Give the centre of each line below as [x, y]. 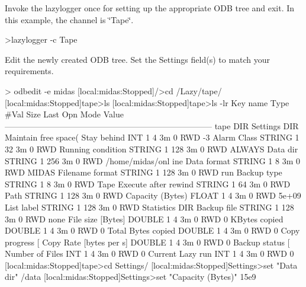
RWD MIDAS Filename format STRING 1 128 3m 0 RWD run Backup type [144, 172]
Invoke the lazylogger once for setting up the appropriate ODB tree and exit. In [150, 8]
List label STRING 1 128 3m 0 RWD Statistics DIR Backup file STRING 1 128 [149, 207]
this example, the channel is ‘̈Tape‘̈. [69, 19]
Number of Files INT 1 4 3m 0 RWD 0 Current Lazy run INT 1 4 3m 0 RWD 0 [149, 253]
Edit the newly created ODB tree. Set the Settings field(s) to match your [138, 59]
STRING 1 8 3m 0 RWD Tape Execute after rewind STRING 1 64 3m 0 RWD [148, 184]
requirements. [29, 71]
